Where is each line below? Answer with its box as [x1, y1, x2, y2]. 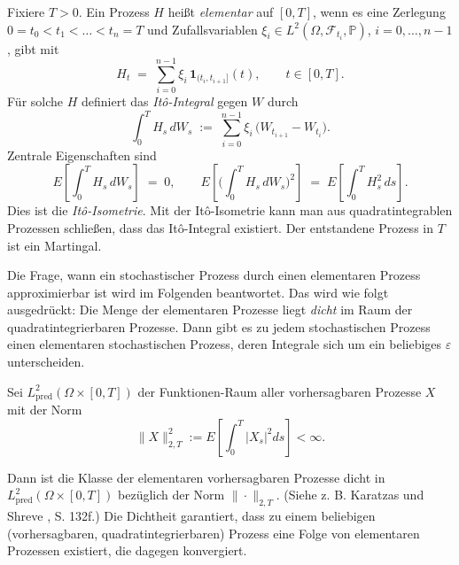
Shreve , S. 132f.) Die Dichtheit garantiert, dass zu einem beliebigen [7, 507, 376, 525]
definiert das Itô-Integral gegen [81, 92, 248, 111]
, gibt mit [7, 39, 59, 58]
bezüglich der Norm [118, 485, 225, 504]
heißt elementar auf [167, 3, 274, 20]
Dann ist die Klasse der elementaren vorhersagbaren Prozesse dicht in [7, 468, 385, 486]
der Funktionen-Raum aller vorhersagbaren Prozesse [137, 382, 422, 400]
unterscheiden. [7, 352, 85, 371]
